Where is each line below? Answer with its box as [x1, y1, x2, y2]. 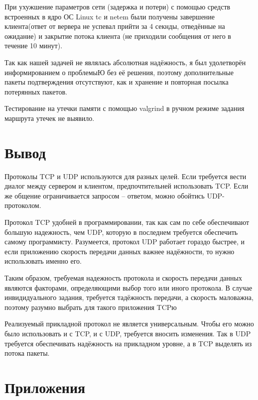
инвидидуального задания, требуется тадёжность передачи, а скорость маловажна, [4, 292, 254, 302]
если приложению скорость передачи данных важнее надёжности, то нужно [4, 246, 235, 256]
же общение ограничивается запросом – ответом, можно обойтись [4, 190, 205, 200]
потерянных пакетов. [4, 86, 67, 97]
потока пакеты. [4, 348, 50, 358]
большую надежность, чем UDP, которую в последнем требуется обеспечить [4, 226, 238, 237]
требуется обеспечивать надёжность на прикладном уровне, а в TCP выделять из [4, 338, 252, 348]
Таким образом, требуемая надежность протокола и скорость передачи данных [4, 273, 242, 283]
